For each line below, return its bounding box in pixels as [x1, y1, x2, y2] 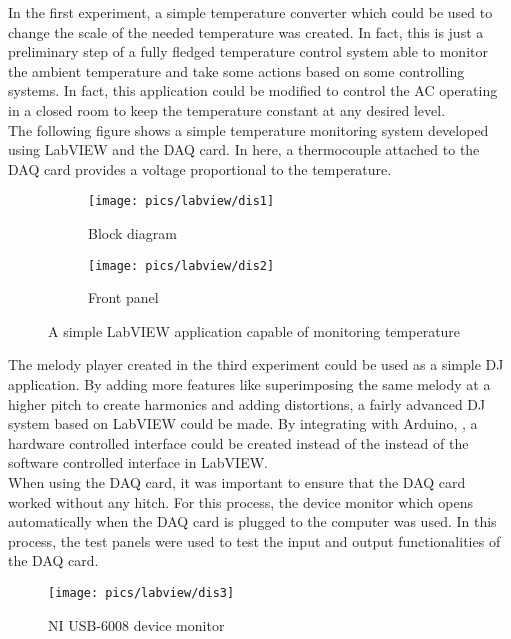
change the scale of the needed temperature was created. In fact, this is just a [8, 21, 484, 42]
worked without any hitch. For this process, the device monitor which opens [8, 491, 473, 512]
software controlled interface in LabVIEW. [8, 452, 268, 473]
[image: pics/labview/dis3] [48, 585, 235, 600]
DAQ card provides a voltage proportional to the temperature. [8, 158, 392, 179]
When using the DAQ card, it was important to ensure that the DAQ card [8, 472, 466, 492]
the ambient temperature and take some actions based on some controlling [8, 60, 465, 81]
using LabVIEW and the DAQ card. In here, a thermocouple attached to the [8, 139, 480, 160]
